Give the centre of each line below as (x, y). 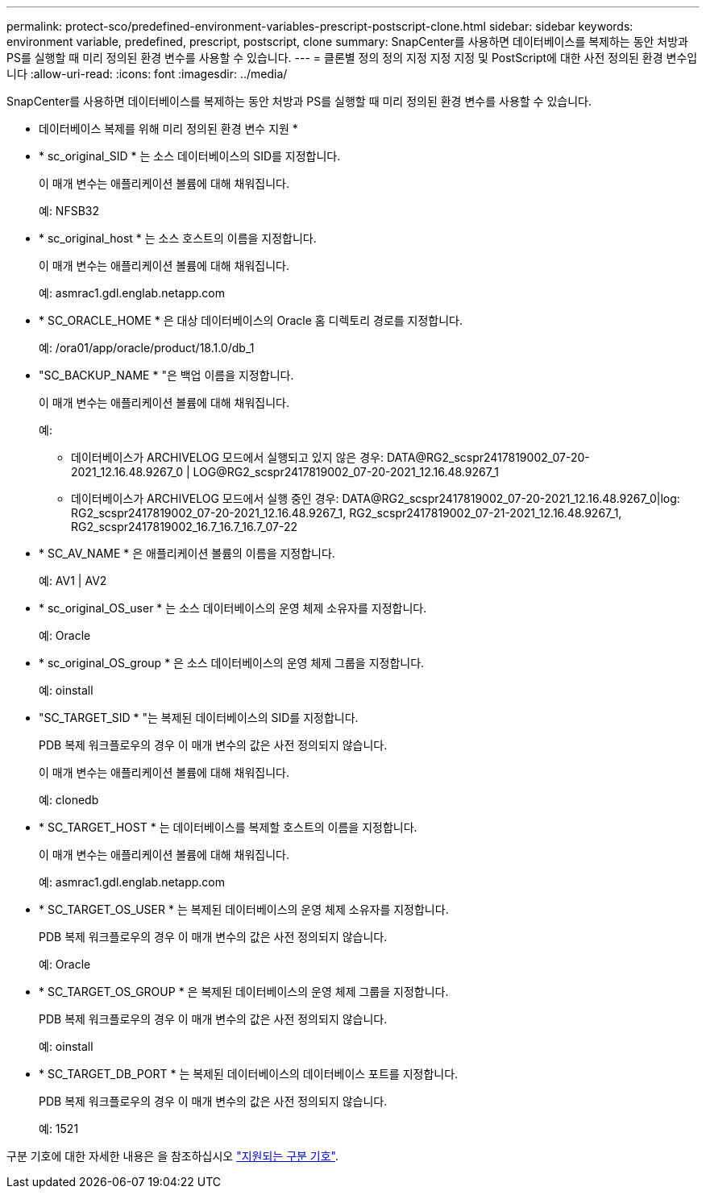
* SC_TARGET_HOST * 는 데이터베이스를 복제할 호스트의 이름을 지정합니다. (228, 827)
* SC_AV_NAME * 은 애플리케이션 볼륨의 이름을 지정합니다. (187, 553)
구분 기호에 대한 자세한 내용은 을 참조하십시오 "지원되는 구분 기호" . (173, 1156)
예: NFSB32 (69, 211)
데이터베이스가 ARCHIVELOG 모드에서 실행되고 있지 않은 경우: (227, 457)
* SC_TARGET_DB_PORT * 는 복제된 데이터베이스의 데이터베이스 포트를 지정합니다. (249, 1074)
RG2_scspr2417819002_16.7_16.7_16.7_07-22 (184, 527)
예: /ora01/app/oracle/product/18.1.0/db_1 (147, 348)
